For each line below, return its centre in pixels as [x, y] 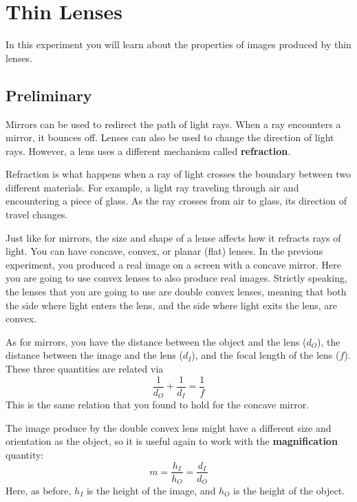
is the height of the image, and [151, 491]
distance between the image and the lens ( [94, 355]
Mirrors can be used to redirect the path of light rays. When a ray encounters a [173, 124]
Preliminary [49, 95]
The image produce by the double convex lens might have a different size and [169, 427]
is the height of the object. [289, 491]
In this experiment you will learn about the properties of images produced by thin [178, 44]
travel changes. [37, 215]
